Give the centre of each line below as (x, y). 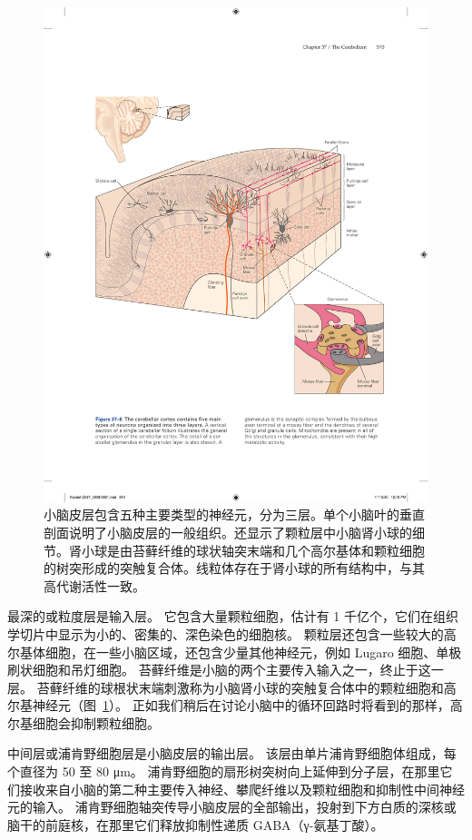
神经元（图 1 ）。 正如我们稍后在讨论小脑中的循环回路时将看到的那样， (241, 705)
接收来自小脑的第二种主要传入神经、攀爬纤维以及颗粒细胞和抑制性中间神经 (242, 789)
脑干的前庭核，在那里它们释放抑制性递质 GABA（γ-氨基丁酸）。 (196, 824)
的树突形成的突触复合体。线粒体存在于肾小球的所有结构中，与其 (234, 568)
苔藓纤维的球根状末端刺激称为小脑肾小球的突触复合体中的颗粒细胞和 (240, 687)
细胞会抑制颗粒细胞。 (96, 722)
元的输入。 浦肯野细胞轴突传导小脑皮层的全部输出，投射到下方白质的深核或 (232, 807)
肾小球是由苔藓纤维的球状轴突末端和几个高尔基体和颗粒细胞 (246, 550)
